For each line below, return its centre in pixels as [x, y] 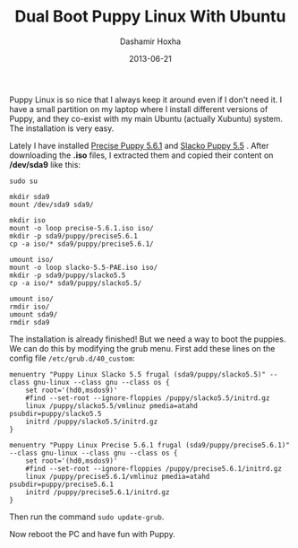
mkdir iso [28, 220]
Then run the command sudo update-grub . [87, 517]
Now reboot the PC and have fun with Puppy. [93, 534]
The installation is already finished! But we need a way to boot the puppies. [148, 339]
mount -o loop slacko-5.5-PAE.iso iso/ [84, 267]
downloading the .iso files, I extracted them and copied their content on [141, 155]
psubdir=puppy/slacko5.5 [55, 413]
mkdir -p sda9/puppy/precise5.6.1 [74, 236]
